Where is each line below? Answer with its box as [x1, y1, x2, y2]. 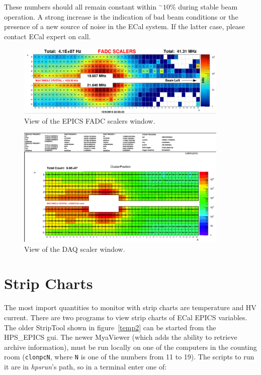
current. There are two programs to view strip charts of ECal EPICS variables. [4, 312, 247, 323]
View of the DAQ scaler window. [24, 243, 125, 254]
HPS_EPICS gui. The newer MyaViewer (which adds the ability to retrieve [4, 332, 237, 342]
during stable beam [178, 2, 238, 12]
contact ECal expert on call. [4, 31, 91, 41]
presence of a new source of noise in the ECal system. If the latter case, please [4, 21, 245, 32]
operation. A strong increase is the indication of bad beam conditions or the [4, 11, 238, 22]
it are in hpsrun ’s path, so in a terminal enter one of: [4, 361, 167, 372]
